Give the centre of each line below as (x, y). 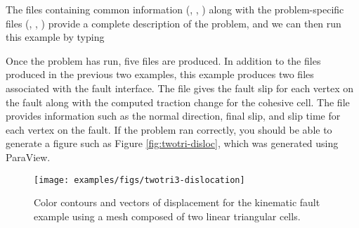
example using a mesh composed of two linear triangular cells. (167, 216)
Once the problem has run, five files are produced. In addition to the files (163, 60)
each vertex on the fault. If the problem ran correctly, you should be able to (169, 129)
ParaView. (28, 157)
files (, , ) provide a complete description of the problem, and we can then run (174, 23)
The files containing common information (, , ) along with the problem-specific (175, 9)
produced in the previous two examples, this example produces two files (160, 74)
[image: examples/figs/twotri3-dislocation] (139, 180)
